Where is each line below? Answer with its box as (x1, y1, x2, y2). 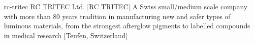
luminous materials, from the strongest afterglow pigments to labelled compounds (4, 21, 250, 31)
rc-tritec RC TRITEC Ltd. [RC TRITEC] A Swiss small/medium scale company (4, 1, 248, 11)
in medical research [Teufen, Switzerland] (4, 30, 128, 40)
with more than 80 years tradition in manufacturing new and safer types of (4, 11, 230, 21)
